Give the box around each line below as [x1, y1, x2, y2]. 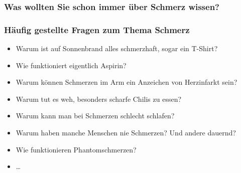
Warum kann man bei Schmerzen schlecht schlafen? [16, 110, 175, 121]
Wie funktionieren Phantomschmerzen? [16, 144, 137, 154]
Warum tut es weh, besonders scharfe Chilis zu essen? [16, 93, 182, 104]
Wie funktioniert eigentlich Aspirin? [16, 60, 127, 70]
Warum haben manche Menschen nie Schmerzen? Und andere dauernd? [16, 127, 236, 138]
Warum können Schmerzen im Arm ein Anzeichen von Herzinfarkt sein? [16, 77, 237, 87]
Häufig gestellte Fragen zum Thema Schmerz [4, 23, 190, 36]
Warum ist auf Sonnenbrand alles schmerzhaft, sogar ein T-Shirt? [16, 43, 218, 54]
